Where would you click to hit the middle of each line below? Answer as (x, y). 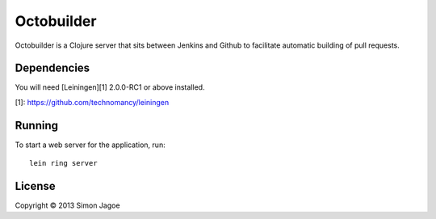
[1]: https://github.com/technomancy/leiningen (92, 102)
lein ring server (63, 163)
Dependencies (52, 68)
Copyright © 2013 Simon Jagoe (67, 205)
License (35, 186)
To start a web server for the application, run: (90, 145)
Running (37, 125)
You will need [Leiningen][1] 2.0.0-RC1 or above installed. (110, 87)
